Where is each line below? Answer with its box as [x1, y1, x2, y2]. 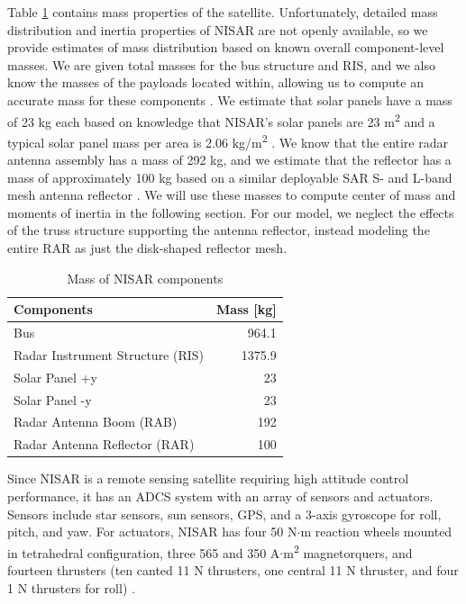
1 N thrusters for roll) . [7, 578, 135, 597]
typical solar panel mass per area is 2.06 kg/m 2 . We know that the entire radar [7, 130, 448, 151]
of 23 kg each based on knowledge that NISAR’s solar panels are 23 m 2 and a [7, 109, 435, 131]
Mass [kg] [216, 300, 277, 319]
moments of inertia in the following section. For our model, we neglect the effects [7, 203, 454, 221]
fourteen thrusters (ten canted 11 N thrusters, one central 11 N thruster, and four [7, 561, 459, 579]
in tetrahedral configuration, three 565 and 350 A [7, 543, 280, 562]
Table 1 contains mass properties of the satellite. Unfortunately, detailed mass [7, 3, 438, 21]
